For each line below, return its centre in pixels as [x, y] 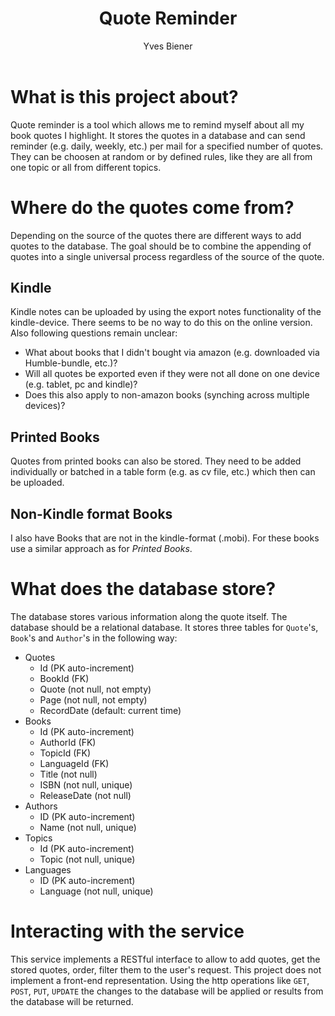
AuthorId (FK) [68, 742]
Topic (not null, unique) [87, 859]
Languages [48, 870]
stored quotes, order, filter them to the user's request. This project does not [166, 969]
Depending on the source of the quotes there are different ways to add [156, 235]
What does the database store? [143, 589]
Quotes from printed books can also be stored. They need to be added [156, 461]
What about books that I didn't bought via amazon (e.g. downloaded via [172, 353]
